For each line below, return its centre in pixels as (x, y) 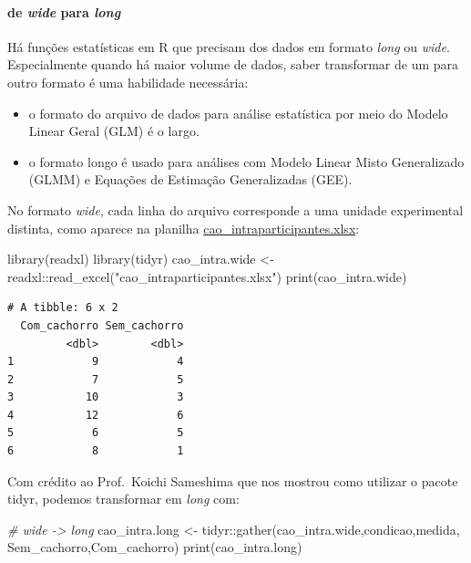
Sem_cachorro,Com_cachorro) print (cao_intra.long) (155, 547)
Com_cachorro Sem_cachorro (102, 325)
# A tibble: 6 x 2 (63, 308)
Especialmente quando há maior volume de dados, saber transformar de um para (233, 64)
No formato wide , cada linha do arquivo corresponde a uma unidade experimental (235, 209)
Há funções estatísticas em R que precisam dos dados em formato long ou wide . (229, 46)
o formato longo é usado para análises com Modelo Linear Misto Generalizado (246, 161)
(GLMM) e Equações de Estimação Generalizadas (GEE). (190, 179)
